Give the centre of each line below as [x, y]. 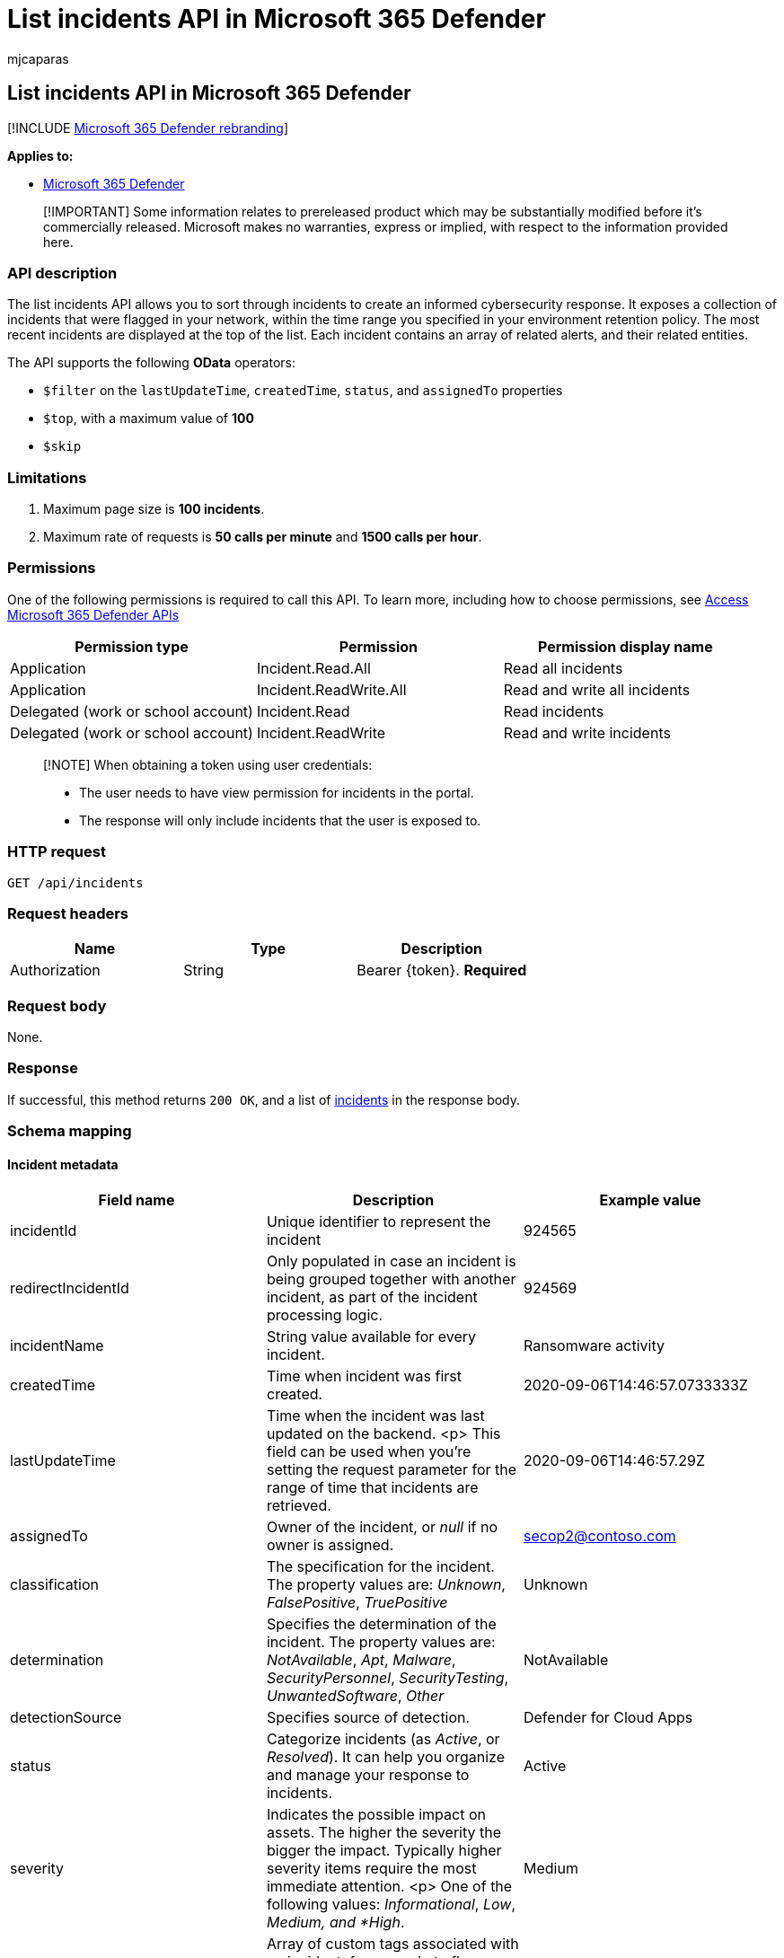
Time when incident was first [364, 1376]
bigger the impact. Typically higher [384, 1851]
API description [62, 273]
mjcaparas [38, 58]
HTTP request [57, 852]
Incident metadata [63, 1164]
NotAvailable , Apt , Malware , [361, 1660]
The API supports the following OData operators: [151, 363]
